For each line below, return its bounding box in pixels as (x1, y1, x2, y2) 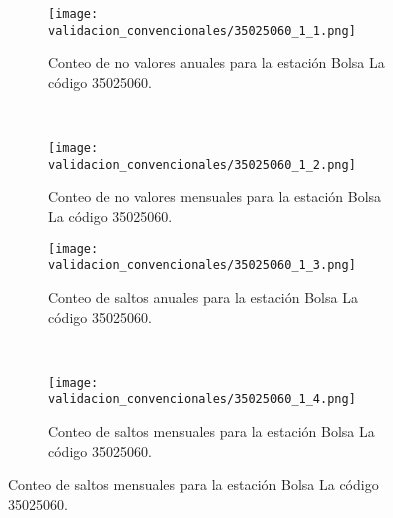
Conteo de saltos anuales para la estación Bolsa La (48, 286, 358, 307)
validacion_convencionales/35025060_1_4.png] (48, 392, 356, 407)
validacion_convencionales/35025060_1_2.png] (48, 157, 356, 172)
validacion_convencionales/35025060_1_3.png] (48, 258, 356, 273)
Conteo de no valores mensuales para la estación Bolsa (48, 186, 382, 207)
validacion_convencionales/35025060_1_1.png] (48, 23, 356, 38)
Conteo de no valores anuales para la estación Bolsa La (48, 52, 385, 73)
